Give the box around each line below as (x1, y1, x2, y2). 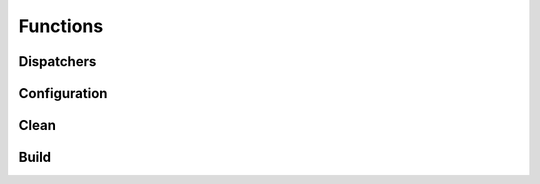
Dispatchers (18, 53, 97, 70)
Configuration (18, 85, 108, 102)
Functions (18, 15, 104, 37)
